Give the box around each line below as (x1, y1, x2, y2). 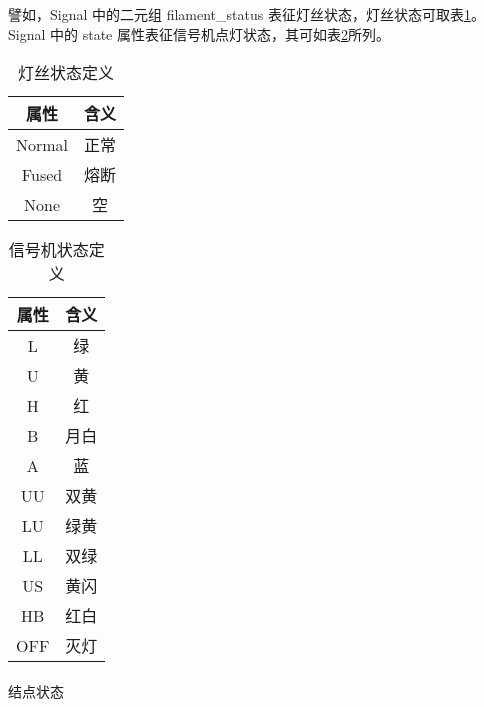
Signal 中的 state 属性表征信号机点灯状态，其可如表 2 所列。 (8, 23, 390, 44)
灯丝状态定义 (18, 61, 115, 85)
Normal (16, 132, 69, 156)
